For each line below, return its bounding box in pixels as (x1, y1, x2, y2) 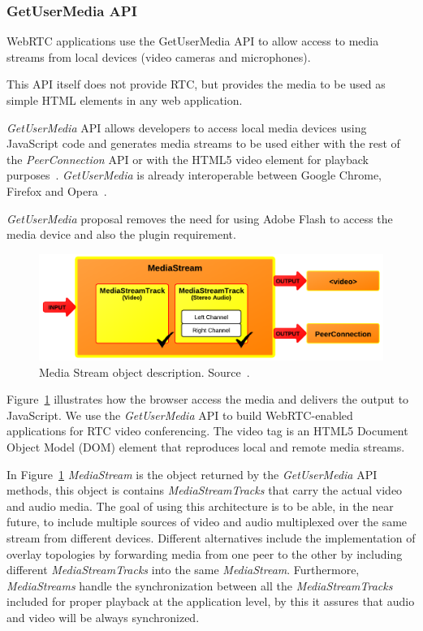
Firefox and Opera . (6, 182, 107, 199)
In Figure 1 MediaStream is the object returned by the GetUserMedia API (6, 465, 378, 482)
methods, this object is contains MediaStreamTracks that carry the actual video (6, 482, 403, 499)
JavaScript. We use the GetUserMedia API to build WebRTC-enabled (6, 406, 353, 423)
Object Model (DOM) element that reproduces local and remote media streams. (6, 438, 405, 455)
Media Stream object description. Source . (39, 363, 250, 380)
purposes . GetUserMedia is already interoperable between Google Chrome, (6, 166, 382, 184)
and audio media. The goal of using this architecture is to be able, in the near (6, 497, 394, 514)
